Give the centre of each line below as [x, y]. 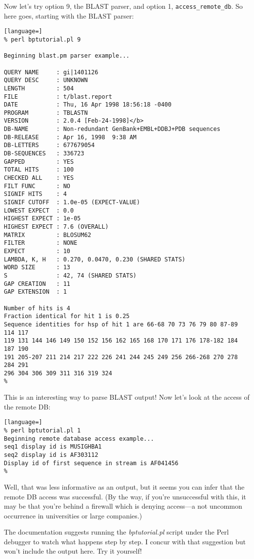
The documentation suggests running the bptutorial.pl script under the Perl [117, 532]
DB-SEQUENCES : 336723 [44, 154]
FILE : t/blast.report [58, 97]
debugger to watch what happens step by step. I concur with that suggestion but [125, 541]
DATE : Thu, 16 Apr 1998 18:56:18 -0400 [88, 105]
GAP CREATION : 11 [37, 284]
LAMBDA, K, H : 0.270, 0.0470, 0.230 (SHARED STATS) [95, 259]
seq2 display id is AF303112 [51, 455]
